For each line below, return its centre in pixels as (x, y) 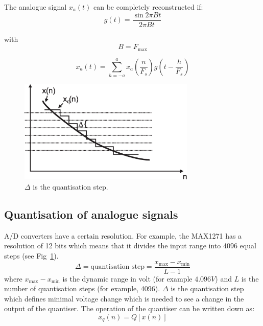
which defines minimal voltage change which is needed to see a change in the (124, 298)
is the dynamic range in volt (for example (127, 278)
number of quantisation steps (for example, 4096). (82, 288)
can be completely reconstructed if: (148, 7)
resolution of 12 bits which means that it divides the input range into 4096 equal (130, 246)
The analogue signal (35, 7)
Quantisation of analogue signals (91, 214)
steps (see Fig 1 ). (31, 255)
